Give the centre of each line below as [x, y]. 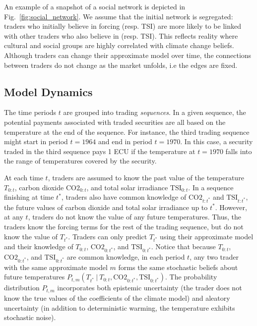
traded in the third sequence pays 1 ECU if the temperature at [100, 151]
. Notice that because [183, 246]
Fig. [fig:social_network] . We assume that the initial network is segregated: [119, 16]
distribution [22, 288]
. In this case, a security [217, 141]
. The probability [191, 277]
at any [14, 217]
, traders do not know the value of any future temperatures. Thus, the [135, 217]
